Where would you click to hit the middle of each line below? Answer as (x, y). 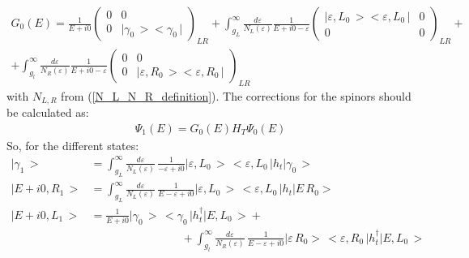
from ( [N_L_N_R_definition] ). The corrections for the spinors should (236, 95)
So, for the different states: (73, 145)
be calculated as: (48, 112)
